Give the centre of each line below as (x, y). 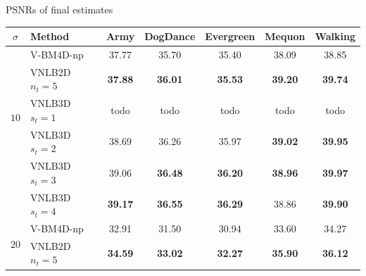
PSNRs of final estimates (59, 9)
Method (50, 36)
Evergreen (230, 36)
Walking (335, 36)
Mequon (285, 36)
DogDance (170, 36)
